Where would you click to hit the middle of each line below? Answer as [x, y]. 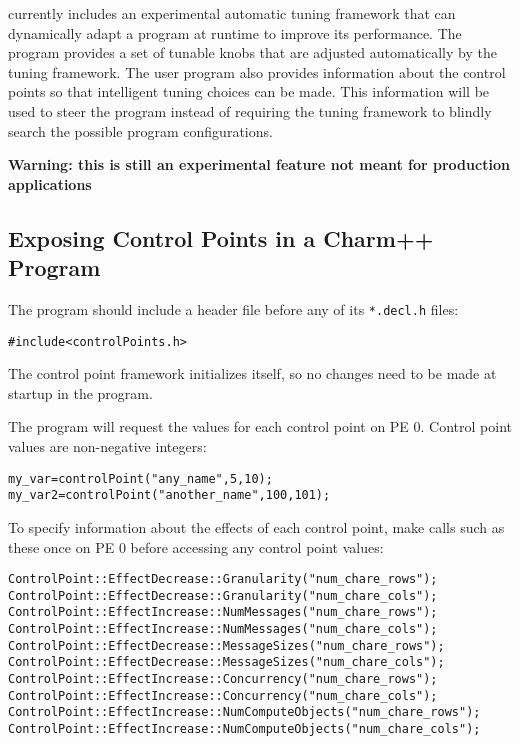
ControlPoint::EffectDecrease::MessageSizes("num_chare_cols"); [226, 662]
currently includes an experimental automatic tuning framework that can [232, 13]
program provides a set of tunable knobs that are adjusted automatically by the [252, 52]
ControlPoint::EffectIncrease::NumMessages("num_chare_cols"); [223, 629]
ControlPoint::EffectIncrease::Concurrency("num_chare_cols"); [223, 695]
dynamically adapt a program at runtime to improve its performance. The [235, 32]
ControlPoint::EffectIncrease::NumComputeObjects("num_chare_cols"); [244, 729]
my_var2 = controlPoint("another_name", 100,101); [169, 495]
